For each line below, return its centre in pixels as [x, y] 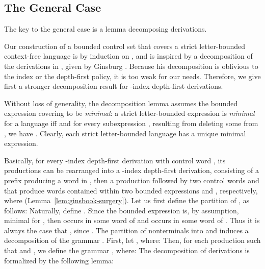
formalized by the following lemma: [59, 260]
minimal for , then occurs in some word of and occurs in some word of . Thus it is [132, 220]
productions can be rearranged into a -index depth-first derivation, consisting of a [131, 170]
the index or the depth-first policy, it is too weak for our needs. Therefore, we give [132, 76]
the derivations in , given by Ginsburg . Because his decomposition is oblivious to [131, 66]
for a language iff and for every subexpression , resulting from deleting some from [131, 123]
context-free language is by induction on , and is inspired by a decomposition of [128, 56]
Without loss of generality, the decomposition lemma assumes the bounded [121, 103]
